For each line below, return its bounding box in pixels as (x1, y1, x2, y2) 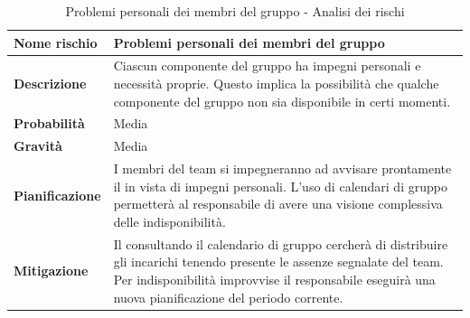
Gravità (14, 136, 62, 155)
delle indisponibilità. (113, 211, 226, 230)
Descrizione (14, 74, 87, 93)
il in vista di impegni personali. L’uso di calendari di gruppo (113, 176, 447, 195)
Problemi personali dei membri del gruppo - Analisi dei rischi (65, 2, 405, 20)
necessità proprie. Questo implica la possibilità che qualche (113, 74, 439, 93)
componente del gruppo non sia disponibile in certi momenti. (113, 91, 451, 110)
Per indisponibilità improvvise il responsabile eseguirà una (113, 269, 436, 288)
